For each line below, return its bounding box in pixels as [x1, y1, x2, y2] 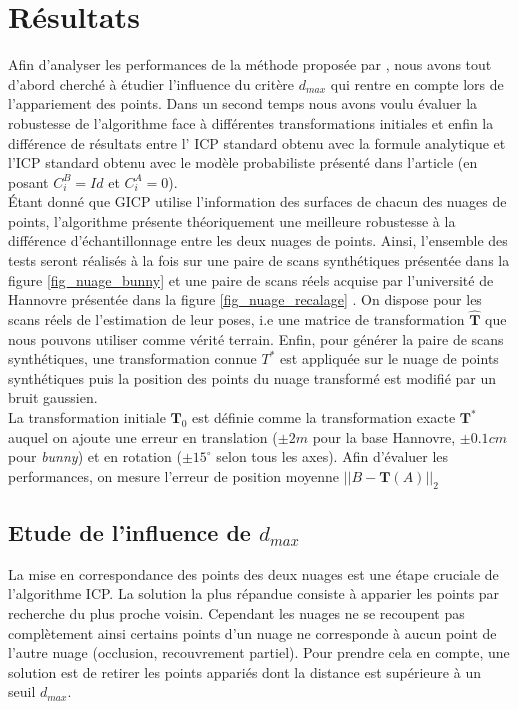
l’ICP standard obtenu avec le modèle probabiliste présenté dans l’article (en [8, 152, 478, 173]
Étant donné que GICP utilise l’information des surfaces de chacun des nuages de [8, 191, 507, 212]
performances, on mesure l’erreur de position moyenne [8, 465, 340, 486]
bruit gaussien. [8, 387, 98, 408]
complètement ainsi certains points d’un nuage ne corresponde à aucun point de [8, 622, 497, 643]
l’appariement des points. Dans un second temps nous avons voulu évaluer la [8, 93, 478, 114]
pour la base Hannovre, [312, 426, 456, 447]
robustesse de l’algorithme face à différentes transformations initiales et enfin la [8, 112, 494, 133]
